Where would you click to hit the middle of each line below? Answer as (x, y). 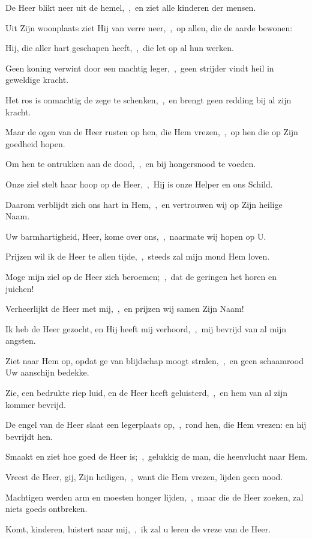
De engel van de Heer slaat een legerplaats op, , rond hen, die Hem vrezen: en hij (156, 425)
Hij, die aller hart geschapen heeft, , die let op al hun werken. (120, 48)
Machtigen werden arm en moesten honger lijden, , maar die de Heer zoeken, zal (154, 497)
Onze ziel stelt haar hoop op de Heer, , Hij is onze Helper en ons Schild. (139, 184)
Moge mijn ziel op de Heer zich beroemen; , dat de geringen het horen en (141, 276)
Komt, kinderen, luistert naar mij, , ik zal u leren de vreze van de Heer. (138, 528)
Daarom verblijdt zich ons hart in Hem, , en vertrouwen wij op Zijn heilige (144, 204)
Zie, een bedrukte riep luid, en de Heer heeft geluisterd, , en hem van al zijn (147, 393)
